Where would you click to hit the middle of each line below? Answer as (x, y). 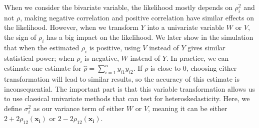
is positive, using (115, 47)
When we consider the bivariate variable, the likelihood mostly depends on (118, 7)
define (13, 108)
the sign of (20, 37)
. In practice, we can (197, 58)
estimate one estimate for (43, 68)
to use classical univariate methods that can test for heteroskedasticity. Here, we (127, 98)
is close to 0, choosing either (194, 68)
